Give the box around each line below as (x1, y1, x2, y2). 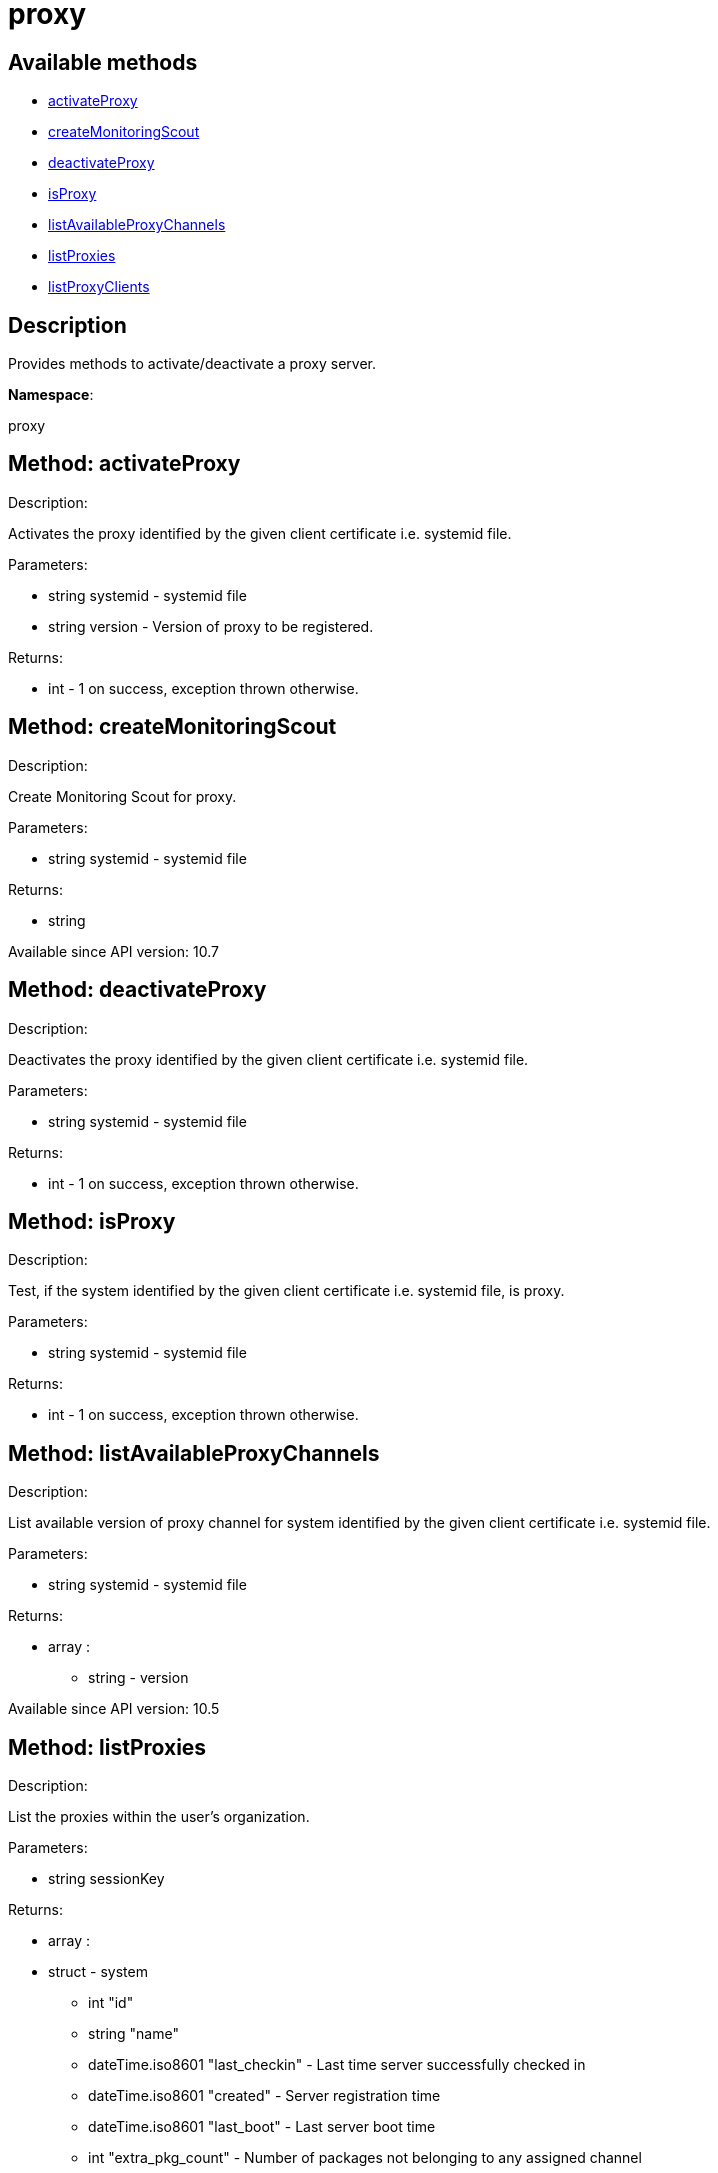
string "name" (88, 2025, 179, 2043)
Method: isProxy (8, 1208, 176, 1234)
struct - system (48, 1963, 148, 1981)
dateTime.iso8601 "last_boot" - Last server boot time (88, 2118, 436, 2136)
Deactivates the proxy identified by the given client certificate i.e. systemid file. (8, 1050, 529, 1068)
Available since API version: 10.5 (8, 1700, 220, 1718)
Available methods (8, 49, 198, 75)
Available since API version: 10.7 (8, 942, 219, 960)
